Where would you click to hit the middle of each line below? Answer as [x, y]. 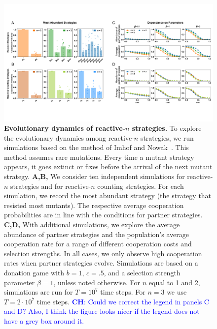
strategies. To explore [167, 128]
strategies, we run [167, 137]
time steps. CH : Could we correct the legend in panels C [123, 301]
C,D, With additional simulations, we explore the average [92, 224]
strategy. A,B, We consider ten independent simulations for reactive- [108, 176]
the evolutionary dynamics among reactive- [69, 137]
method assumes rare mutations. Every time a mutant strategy [99, 157]
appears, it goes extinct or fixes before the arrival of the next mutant [108, 166]
